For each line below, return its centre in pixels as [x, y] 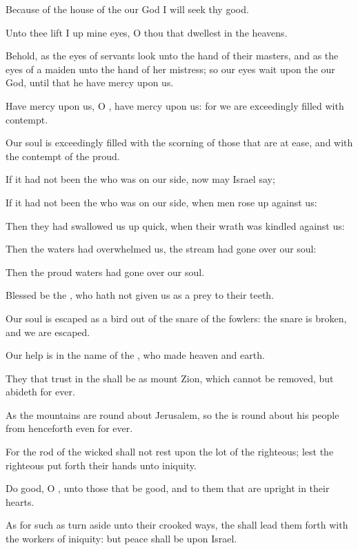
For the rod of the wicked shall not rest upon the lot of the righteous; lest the [170, 452]
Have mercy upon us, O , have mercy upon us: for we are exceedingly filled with [175, 105]
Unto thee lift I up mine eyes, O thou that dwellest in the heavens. [147, 32]
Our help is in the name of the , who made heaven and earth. [135, 355]
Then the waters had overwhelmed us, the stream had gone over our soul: [161, 249]
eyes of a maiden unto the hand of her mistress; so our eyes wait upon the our [170, 69]
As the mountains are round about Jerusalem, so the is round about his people [172, 414]
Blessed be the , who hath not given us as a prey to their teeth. [140, 295]
